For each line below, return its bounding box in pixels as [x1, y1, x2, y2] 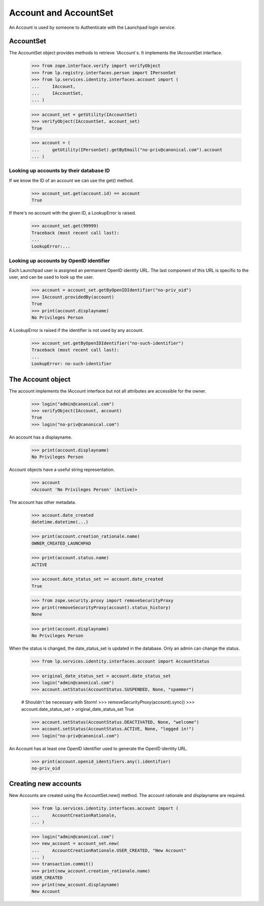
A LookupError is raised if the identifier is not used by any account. [9, 328, 144, 333]
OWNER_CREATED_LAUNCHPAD [31, 540, 91, 546]
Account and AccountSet [9, 7, 113, 18]
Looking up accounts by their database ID [9, 167, 110, 174]
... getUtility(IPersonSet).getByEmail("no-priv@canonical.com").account [31, 147, 222, 153]
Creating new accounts [9, 780, 82, 788]
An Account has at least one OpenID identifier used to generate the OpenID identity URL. [9, 746, 188, 751]
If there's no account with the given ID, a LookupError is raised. [9, 210, 136, 216]
